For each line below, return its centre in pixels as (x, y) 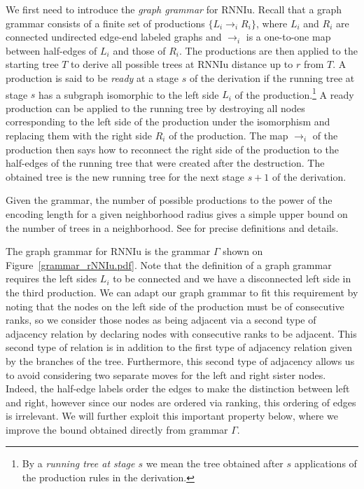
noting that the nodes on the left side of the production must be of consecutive (175, 306)
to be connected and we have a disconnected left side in (232, 278)
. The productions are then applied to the (268, 50)
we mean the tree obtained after (215, 463)
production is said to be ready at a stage (92, 77)
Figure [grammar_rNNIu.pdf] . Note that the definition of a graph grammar (169, 264)
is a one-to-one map (288, 37)
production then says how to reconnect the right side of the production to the (173, 149)
